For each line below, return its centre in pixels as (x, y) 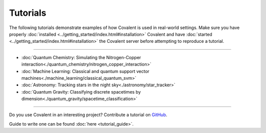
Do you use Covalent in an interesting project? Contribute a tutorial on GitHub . (88, 115)
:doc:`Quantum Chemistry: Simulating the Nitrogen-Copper (81, 57)
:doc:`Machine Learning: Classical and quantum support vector (85, 71)
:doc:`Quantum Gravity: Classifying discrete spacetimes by (81, 92)
